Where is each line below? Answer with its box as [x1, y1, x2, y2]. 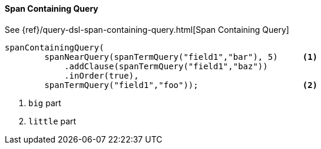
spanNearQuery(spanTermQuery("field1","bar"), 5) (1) [44, 52, 318, 62]
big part [28, 97, 61, 108]
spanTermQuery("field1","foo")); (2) [44, 80, 318, 90]
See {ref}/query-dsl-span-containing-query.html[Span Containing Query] [5, 24, 289, 35]
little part [28, 116, 77, 126]
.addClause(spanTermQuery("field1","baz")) [64, 61, 268, 71]
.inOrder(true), [64, 70, 139, 80]
